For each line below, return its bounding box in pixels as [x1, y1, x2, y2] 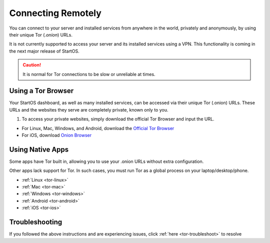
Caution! [22, 62, 41, 68]
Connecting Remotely [9, 7, 102, 18]
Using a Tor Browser [9, 86, 74, 95]
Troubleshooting [9, 218, 62, 226]
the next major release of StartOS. [9, 48, 79, 54]
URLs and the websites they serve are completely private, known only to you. [9, 106, 168, 112]
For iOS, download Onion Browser [21, 132, 92, 138]
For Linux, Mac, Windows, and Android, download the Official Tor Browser [21, 125, 174, 131]
